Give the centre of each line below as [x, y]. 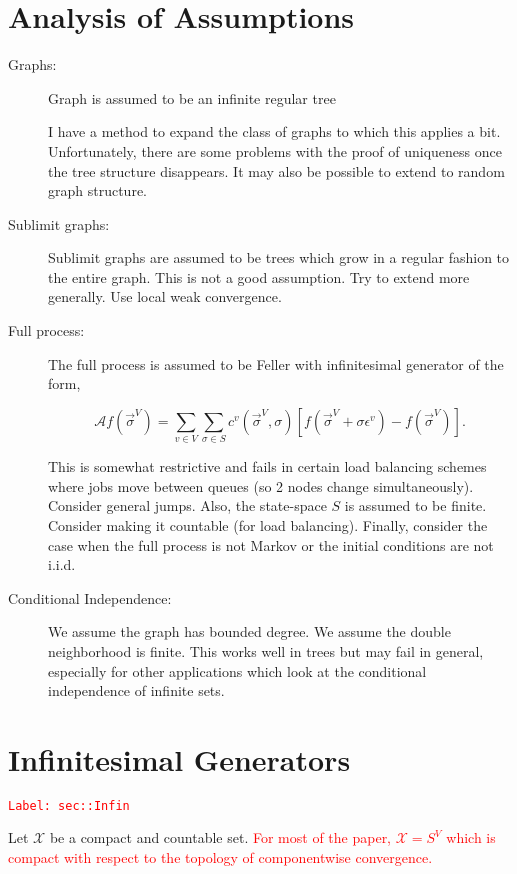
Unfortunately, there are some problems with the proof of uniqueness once [275, 150]
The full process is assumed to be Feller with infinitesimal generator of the [276, 363]
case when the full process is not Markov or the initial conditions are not [271, 544]
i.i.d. [62, 564]
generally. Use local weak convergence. [165, 296]
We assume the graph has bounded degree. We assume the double [249, 631]
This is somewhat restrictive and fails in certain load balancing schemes [267, 466]
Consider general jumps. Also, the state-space [187, 505]
